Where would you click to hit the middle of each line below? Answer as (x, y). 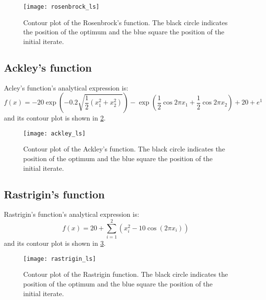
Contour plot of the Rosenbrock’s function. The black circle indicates (126, 22)
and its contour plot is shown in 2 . (55, 118)
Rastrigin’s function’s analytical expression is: (72, 214)
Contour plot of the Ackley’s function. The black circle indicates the (124, 149)
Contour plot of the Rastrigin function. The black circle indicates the (126, 274)
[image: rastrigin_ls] (60, 259)
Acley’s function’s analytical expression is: (66, 87)
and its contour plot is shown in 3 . (55, 243)
